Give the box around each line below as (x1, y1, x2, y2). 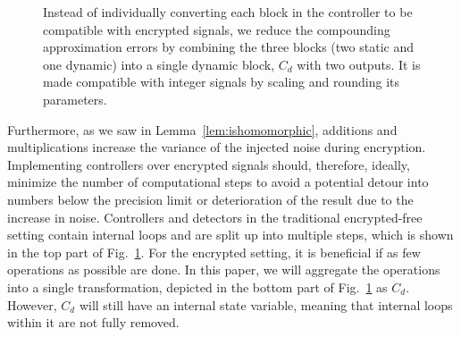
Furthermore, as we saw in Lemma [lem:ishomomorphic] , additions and (7, 120, 398, 139)
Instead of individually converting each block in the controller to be (43, 3, 413, 21)
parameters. (43, 89, 107, 108)
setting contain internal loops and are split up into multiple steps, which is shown (7, 225, 454, 244)
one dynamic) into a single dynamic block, (43, 55, 275, 73)
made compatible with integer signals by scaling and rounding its (43, 72, 400, 91)
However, (7, 295, 57, 314)
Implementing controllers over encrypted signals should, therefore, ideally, (7, 155, 410, 173)
